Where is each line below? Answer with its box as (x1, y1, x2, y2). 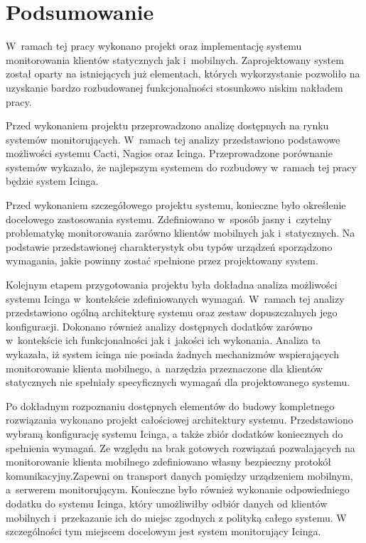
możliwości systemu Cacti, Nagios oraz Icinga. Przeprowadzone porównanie (6, 146, 333, 161)
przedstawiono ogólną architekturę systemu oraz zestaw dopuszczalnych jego (6, 305, 338, 320)
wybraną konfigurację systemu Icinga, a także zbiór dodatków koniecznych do (6, 426, 343, 441)
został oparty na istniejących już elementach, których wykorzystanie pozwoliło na (6, 66, 360, 81)
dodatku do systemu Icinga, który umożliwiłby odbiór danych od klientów (6, 495, 328, 510)
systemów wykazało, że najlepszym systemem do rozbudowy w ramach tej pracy (6, 159, 357, 174)
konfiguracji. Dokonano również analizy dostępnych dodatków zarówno (6, 318, 313, 333)
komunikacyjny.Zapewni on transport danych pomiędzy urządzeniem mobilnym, (6, 468, 353, 483)
